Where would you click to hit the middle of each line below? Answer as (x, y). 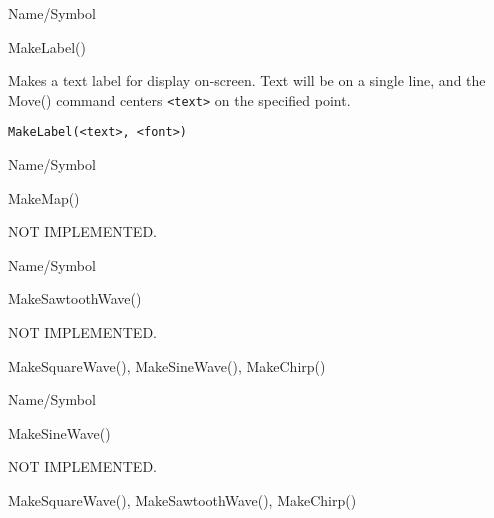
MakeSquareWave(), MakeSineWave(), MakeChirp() (167, 365)
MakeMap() (44, 197)
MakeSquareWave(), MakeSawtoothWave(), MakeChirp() (182, 500)
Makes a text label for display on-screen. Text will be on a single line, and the (247, 80)
